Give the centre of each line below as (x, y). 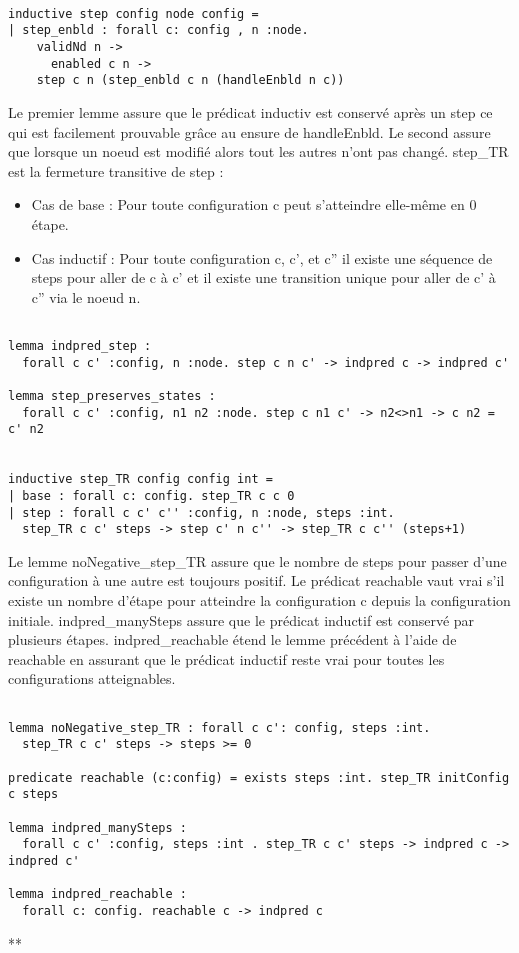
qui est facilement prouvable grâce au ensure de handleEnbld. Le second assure (249, 131)
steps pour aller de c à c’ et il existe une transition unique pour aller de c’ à (263, 277)
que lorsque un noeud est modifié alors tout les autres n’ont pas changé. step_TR (258, 151)
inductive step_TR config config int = (140, 479)
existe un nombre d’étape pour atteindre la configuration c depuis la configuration (259, 600)
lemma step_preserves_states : (112, 395)
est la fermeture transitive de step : (116, 170)
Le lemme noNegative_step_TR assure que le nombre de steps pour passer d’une (257, 560)
